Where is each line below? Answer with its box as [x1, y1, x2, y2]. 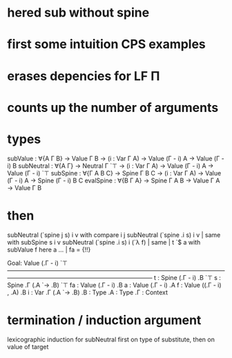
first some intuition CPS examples [7, 37, 206, 53]
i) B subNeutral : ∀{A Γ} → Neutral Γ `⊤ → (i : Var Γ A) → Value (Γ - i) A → [7, 161, 214, 170]
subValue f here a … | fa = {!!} [7, 245, 91, 254]
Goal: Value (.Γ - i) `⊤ [7, 258, 68, 267]
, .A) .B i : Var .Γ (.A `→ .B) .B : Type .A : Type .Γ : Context [7, 288, 168, 296]
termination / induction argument [7, 312, 202, 328]
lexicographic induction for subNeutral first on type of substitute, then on [7, 335, 215, 343]
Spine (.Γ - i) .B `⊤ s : [161, 273, 221, 281]
